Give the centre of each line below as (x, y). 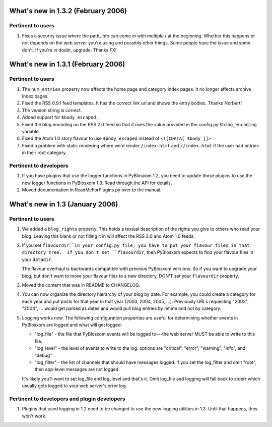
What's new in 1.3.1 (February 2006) (67, 64)
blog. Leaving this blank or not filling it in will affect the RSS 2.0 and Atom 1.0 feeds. (108, 236)
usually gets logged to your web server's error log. (75, 386)
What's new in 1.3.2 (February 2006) (68, 11)
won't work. (34, 416)
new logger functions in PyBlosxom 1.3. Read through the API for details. (97, 183)
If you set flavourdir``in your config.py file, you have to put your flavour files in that (136, 245)
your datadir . (37, 259)
